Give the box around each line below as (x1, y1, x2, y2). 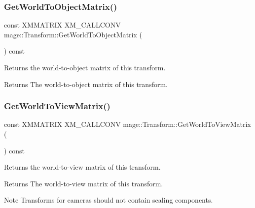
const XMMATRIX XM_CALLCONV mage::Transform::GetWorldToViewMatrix (4, 119, 251, 129)
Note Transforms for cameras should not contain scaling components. (4, 195, 213, 205)
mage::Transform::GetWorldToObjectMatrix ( (4, 29, 142, 39)
